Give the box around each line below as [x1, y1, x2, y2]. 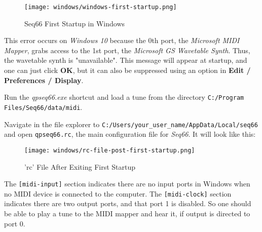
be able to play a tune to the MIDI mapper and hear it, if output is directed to [4, 208, 250, 218]
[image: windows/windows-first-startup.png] [24, 4, 177, 11]
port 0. [4, 218, 25, 228]
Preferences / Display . [4, 74, 84, 85]
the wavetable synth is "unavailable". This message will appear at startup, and [4, 55, 247, 65]
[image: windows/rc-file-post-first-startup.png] [24, 146, 195, 154]
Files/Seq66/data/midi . [4, 101, 83, 112]
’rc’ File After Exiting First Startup [24, 161, 136, 172]
